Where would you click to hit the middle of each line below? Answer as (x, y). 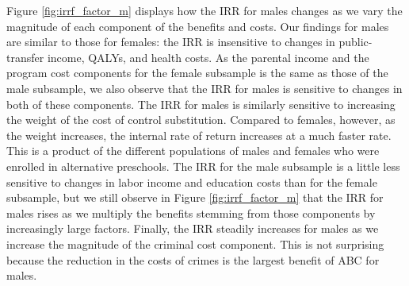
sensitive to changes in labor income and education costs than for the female (192, 182)
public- (355, 42)
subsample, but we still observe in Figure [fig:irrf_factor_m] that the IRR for (195, 197)
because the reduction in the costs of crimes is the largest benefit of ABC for (193, 259)
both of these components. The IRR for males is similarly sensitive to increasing (201, 104)
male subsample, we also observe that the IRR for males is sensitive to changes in (204, 88)
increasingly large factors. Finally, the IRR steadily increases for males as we (193, 228)
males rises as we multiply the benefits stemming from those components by (191, 213)
